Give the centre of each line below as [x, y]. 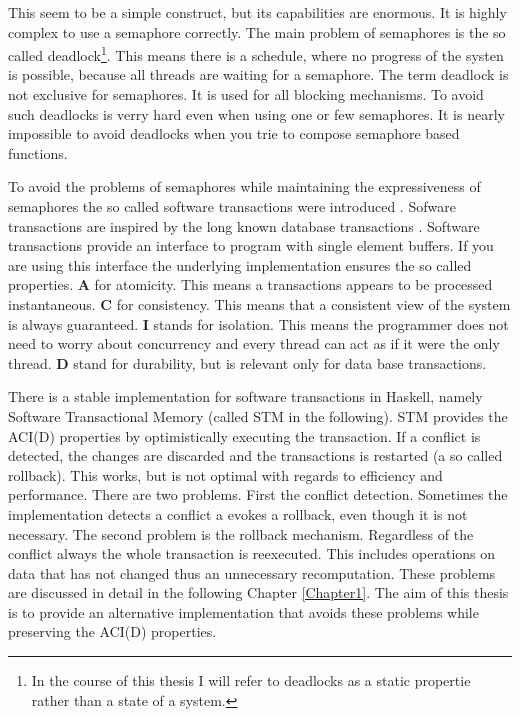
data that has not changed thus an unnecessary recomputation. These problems [252, 572]
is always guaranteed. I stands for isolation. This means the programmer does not [258, 323]
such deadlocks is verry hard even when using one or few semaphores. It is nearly [256, 113]
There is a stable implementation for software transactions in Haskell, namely [245, 396]
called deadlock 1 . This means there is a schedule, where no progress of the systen [256, 53]
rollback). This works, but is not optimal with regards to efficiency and [225, 474]
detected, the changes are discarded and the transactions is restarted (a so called [255, 455]
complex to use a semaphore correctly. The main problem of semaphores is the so [257, 31]
